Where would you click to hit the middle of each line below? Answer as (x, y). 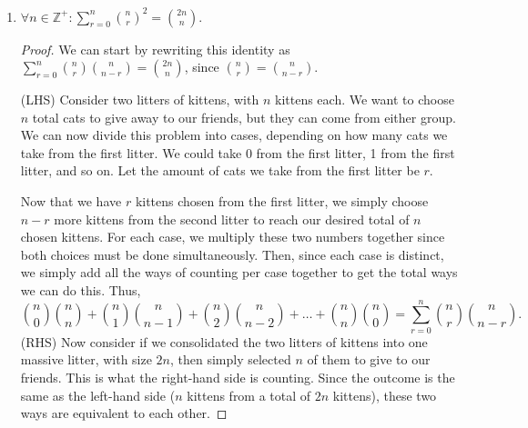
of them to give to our (369, 359)
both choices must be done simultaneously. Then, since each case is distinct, (232, 254)
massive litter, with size (86, 359)
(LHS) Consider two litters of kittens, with (140, 100)
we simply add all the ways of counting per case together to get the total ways (239, 272)
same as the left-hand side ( (98, 395)
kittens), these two (385, 395)
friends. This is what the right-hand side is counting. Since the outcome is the (238, 377)
